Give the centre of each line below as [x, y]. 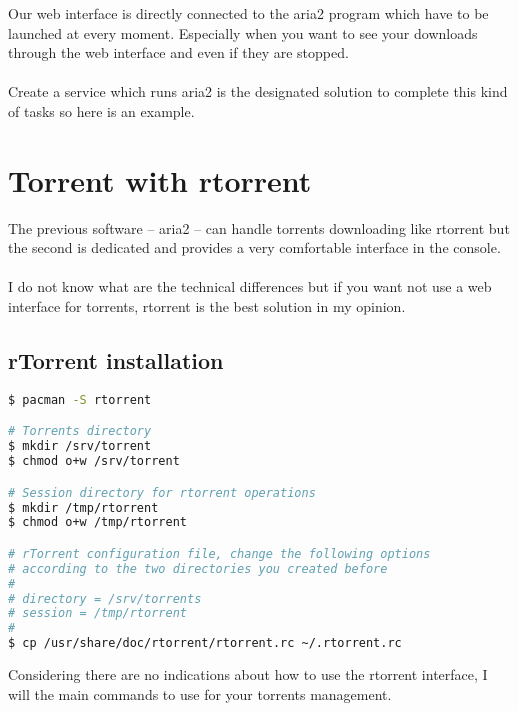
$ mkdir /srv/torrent [80, 446]
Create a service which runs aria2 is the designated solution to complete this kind [258, 91]
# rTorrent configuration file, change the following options [219, 553]
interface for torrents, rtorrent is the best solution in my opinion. [207, 306]
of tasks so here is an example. [101, 110]
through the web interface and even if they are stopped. [178, 52]
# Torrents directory [80, 431]
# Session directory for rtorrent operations [162, 492]
